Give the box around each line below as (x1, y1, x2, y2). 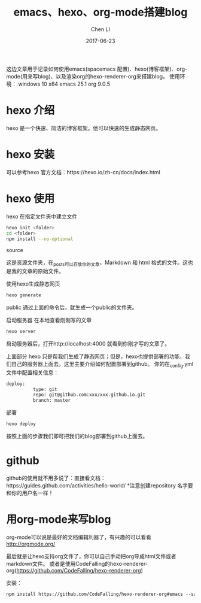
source (6, 247, 24, 254)
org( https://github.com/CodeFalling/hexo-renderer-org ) (6, 566, 144, 574)
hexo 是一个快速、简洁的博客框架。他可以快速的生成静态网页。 (6, 124, 162, 132)
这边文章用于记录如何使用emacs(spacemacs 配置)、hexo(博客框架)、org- (6, 65, 187, 72)
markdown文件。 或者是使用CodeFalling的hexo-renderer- (6, 560, 148, 567)
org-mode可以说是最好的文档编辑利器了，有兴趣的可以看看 (6, 534, 151, 541)
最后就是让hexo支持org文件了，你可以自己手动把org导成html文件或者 (6, 552, 176, 560)
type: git (32, 386, 58, 392)
